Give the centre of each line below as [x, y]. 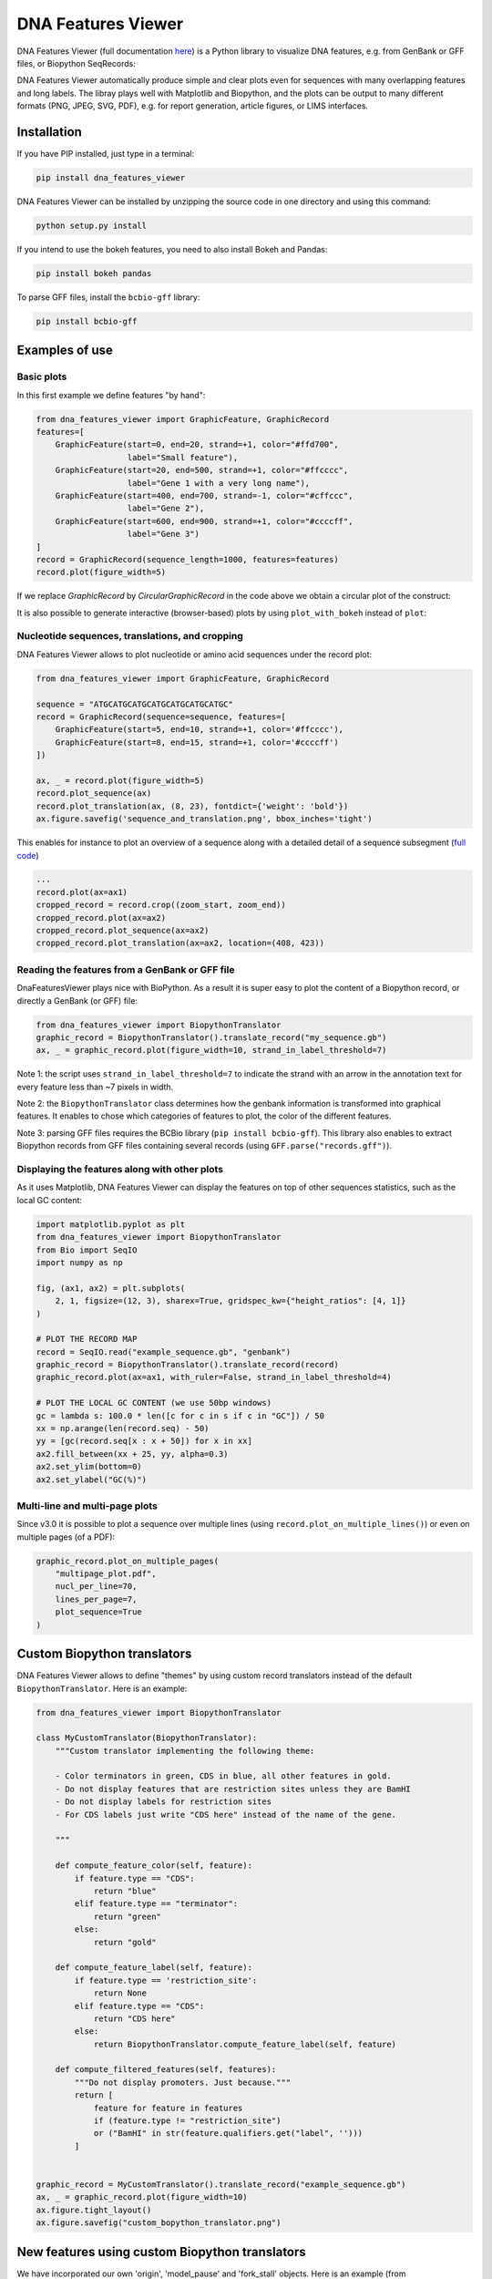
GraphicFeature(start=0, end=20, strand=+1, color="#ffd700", [197, 445]
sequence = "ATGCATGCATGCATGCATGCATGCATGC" [135, 704]
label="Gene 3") [164, 534]
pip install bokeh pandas [94, 273]
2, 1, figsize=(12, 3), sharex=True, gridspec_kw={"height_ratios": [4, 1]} [231, 1301]
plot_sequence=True [99, 1612]
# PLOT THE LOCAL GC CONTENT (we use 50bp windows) [154, 1403]
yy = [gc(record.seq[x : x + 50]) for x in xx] [144, 1441]
